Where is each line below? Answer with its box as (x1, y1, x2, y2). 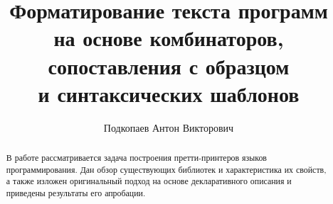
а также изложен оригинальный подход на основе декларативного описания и (6, 175, 292, 187)
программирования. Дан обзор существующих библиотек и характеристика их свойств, (6, 163, 327, 175)
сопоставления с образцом (48, 51, 290, 80)
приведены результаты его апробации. (6, 187, 146, 199)
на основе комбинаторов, (53, 23, 284, 52)
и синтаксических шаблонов (38, 79, 300, 108)
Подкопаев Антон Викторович (103, 120, 234, 135)
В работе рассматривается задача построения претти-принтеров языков (6, 152, 267, 164)
